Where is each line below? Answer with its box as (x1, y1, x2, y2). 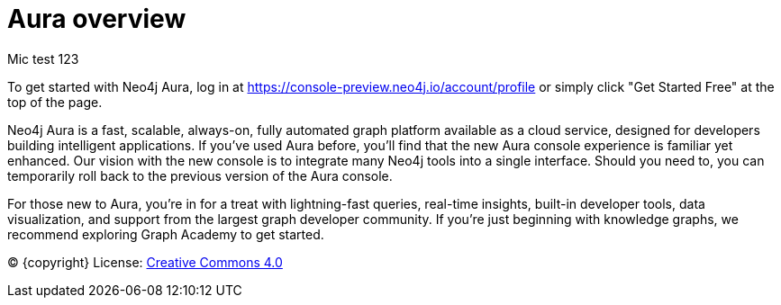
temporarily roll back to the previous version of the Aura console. (7, 167, 393, 184)
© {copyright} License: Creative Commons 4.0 (7, 254, 283, 270)
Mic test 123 (7, 50, 79, 67)
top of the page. (7, 94, 103, 110)
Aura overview (7, 4, 186, 34)
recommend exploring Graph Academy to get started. (7, 226, 324, 242)
